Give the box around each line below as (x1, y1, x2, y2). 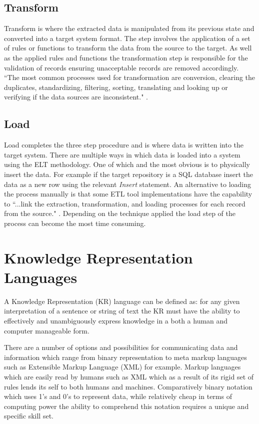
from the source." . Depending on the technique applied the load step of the (4, 208, 236, 218)
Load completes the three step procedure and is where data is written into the (4, 139, 243, 150)
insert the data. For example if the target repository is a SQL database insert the (4, 168, 253, 179)
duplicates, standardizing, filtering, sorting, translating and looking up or (4, 81, 228, 92)
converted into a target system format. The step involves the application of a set (4, 32, 250, 43)
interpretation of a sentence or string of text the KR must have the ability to (4, 305, 240, 316)
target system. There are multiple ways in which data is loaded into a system (4, 149, 240, 159)
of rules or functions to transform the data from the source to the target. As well (4, 42, 252, 53)
